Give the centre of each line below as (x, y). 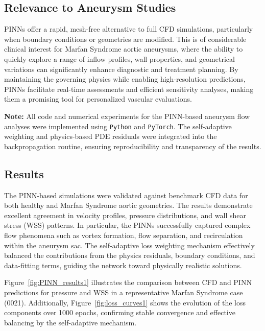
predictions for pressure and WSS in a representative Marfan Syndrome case (124, 292)
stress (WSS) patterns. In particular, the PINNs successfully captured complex (127, 225)
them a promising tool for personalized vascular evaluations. (98, 99)
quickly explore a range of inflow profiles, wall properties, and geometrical (119, 58)
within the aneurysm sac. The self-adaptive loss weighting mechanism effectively (129, 245)
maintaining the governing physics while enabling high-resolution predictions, (125, 79)
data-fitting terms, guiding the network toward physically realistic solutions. (123, 265)
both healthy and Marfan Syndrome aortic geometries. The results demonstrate (128, 205)
